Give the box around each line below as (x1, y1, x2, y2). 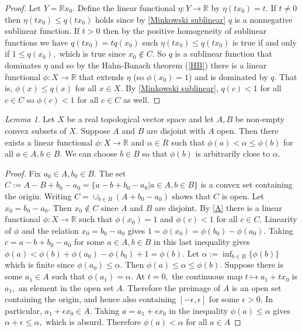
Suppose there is (224, 258, 283, 271)
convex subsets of (5, 124, 67, 136)
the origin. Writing (5, 189, 72, 202)
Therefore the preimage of (127, 281, 221, 293)
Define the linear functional (77, 2, 176, 13)
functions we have (5, 36, 68, 48)
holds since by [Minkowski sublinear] (95, 13, 226, 25)
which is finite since (5, 258, 75, 271)
